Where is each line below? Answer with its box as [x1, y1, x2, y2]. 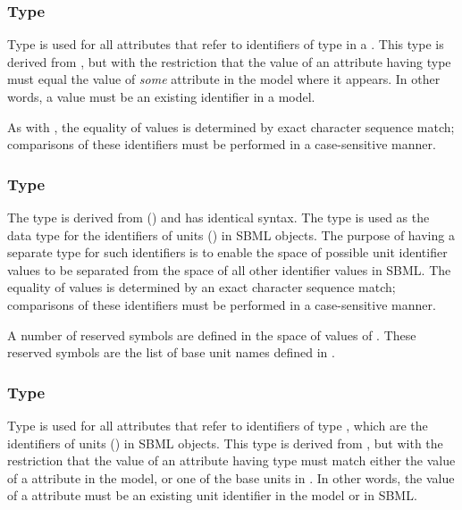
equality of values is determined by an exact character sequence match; [7, 278, 396, 297]
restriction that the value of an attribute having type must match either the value [7, 451, 456, 470]
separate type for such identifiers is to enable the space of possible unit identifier [7, 243, 448, 262]
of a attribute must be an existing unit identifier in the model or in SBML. [7, 486, 417, 505]
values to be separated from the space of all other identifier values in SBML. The [7, 260, 451, 279]
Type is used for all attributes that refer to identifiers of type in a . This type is [7, 35, 444, 54]
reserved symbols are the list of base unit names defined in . [7, 343, 335, 362]
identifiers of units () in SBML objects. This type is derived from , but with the [7, 433, 443, 452]
